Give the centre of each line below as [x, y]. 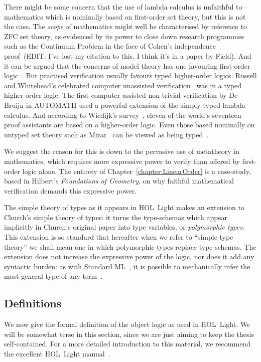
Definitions [33, 303]
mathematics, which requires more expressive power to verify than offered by [122, 161]
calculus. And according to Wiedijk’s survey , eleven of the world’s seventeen [123, 115]
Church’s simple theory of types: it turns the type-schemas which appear [116, 217]
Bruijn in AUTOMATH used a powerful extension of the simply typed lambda [125, 105]
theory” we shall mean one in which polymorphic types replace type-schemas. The [130, 246]
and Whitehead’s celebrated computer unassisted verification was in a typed [123, 85]
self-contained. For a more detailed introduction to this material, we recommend [127, 344]
